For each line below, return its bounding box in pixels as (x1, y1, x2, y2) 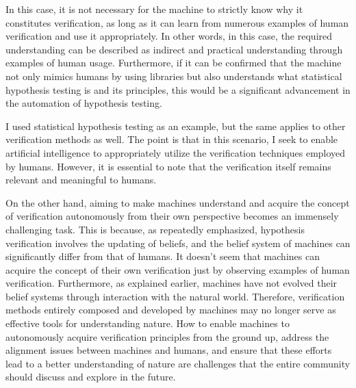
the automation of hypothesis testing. (5, 96, 162, 110)
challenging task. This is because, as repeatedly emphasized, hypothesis (5, 222, 305, 236)
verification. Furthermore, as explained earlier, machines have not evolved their (5, 276, 338, 290)
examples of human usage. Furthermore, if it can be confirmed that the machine (5, 55, 342, 70)
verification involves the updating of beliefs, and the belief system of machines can (5, 235, 351, 250)
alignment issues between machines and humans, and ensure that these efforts (5, 343, 332, 357)
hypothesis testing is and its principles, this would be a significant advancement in (5, 82, 351, 96)
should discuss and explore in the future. (5, 370, 176, 384)
